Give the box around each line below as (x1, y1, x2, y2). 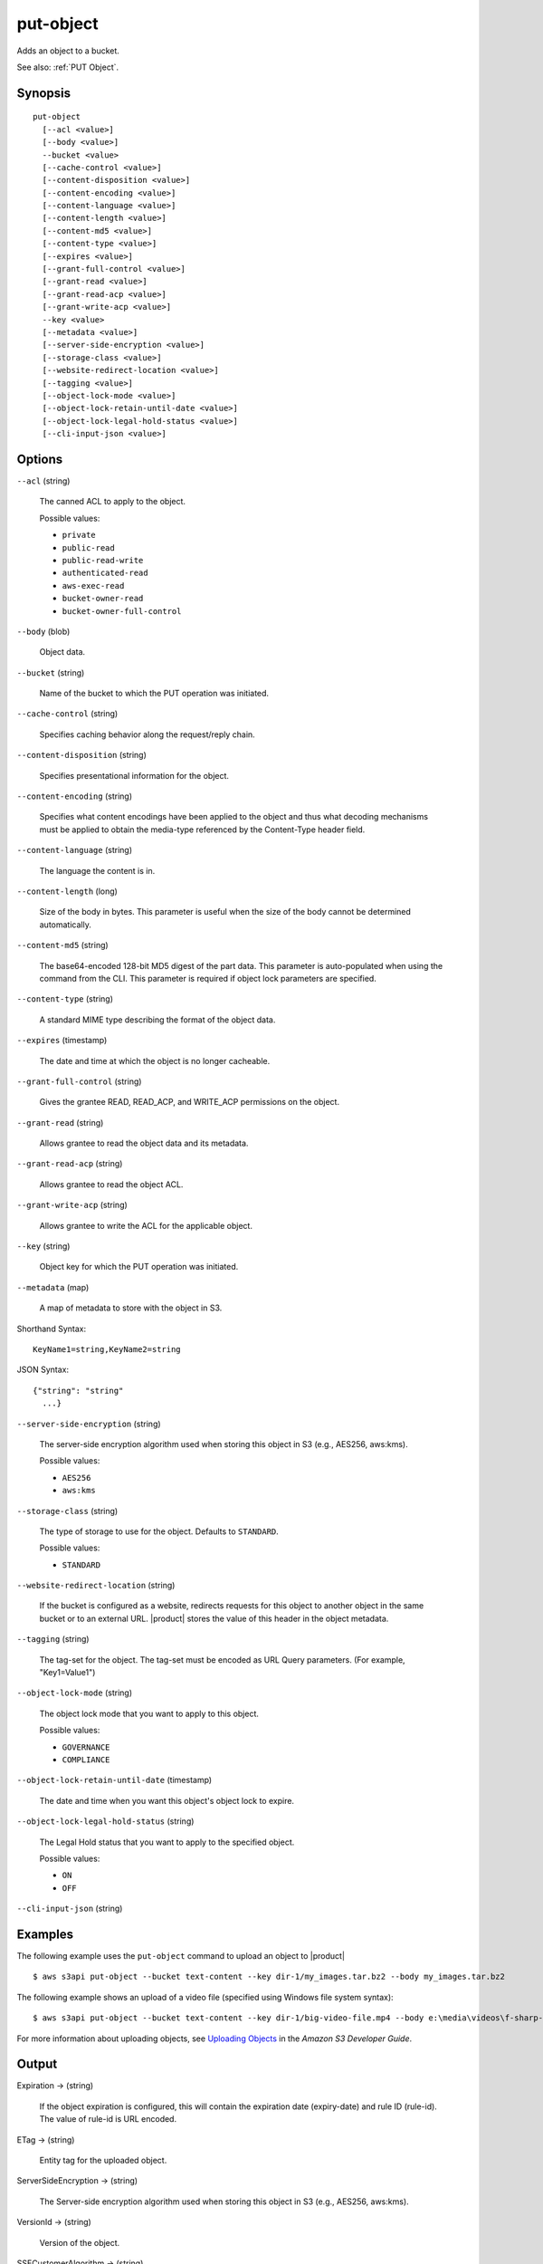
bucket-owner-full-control (62, 606, 182, 616)
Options (16, 451, 63, 466)
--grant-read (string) (16, 1117, 104, 1127)
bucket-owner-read (62, 593, 144, 604)
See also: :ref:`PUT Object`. (16, 62, 119, 72)
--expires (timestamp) (16, 1035, 108, 1046)
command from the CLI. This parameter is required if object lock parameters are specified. (39, 973, 377, 983)
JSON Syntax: (16, 1364, 70, 1376)
